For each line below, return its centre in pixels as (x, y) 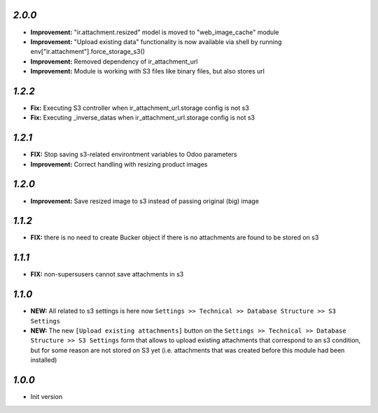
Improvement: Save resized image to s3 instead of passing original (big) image (145, 201)
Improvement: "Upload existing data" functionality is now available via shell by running (156, 41)
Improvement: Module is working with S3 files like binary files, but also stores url (148, 71)
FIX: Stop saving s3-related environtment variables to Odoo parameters (134, 155)
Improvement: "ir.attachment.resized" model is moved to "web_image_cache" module (155, 32)
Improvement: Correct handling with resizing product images (119, 164)
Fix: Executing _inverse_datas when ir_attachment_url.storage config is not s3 (143, 118)
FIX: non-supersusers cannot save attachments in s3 (107, 274)
